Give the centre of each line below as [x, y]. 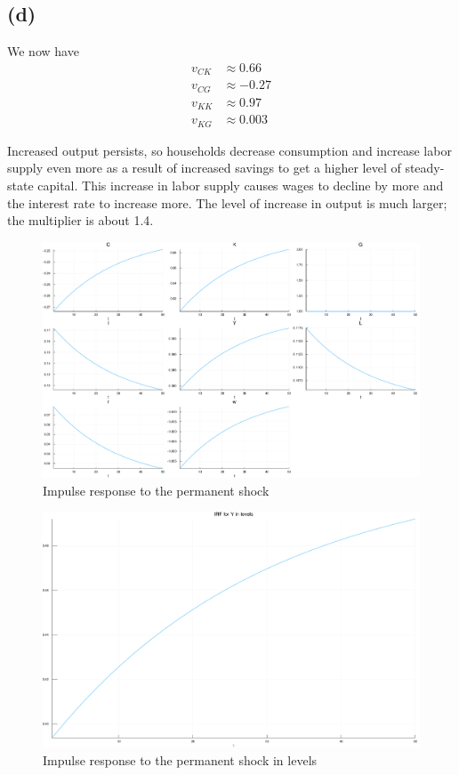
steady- [425, 168]
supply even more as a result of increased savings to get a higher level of [204, 168]
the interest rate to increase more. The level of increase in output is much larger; [227, 202]
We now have [43, 51]
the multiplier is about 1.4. [81, 220]
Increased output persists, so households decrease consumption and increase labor [229, 150]
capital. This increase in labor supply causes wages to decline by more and [241, 185]
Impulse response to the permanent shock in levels [180, 759]
